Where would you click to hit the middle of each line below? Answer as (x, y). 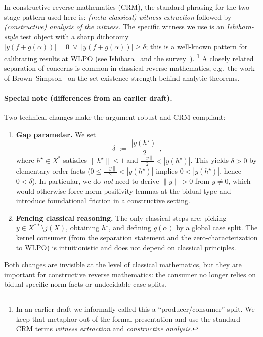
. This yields (209, 160)
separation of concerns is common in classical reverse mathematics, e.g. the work (129, 68)
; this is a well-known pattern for (197, 46)
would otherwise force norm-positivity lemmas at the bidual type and (123, 191)
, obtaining (83, 227)
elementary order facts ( (53, 171)
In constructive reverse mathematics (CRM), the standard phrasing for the (120, 7)
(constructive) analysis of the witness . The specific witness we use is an (114, 27)
